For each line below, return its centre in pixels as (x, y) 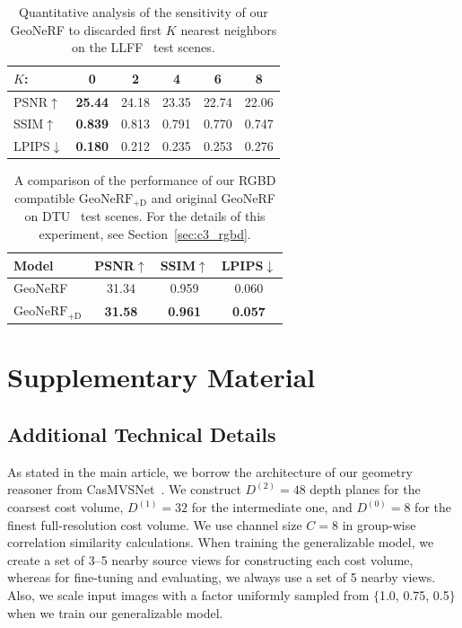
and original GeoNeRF (213, 198)
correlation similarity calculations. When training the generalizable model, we (221, 542)
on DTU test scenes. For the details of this (145, 216)
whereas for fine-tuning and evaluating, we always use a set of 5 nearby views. (222, 577)
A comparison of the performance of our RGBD (145, 180)
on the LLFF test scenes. (144, 47)
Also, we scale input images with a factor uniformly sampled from (188, 595)
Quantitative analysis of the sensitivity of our (144, 12)
